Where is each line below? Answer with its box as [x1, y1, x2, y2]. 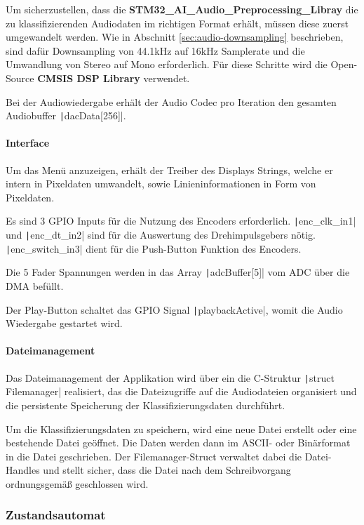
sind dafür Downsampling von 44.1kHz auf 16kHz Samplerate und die [6, 43, 305, 58]
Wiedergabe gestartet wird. [6, 316, 123, 331]
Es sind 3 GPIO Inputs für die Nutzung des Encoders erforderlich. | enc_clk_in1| [6, 213, 356, 228]
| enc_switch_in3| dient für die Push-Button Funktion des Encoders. [6, 241, 302, 255]
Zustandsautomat [6, 506, 106, 524]
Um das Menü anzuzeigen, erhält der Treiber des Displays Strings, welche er [6, 162, 333, 177]
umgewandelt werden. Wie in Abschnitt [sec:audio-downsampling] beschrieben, [6, 29, 344, 44]
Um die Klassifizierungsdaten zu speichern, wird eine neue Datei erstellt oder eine [6, 421, 357, 436]
